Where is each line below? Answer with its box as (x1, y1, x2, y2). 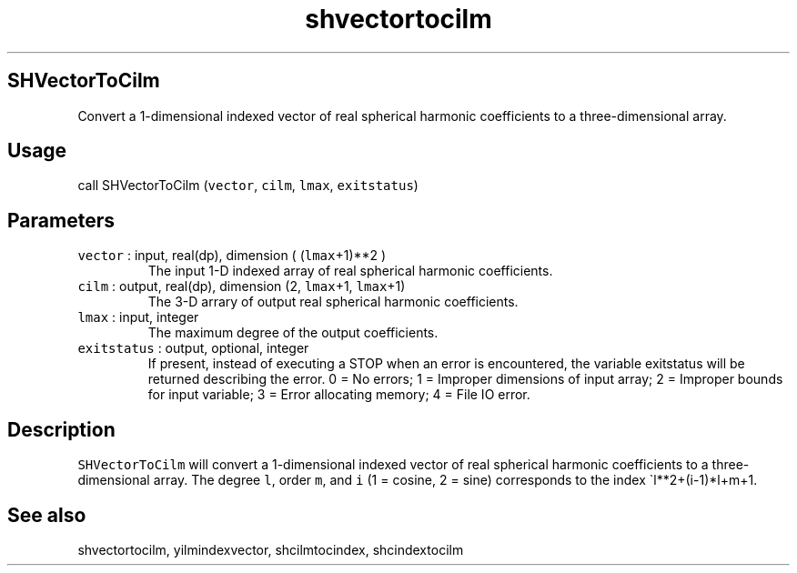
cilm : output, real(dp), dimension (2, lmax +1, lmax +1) (77, 278, 406, 295)
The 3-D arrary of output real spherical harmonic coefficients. (147, 294, 519, 310)
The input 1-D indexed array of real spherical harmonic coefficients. (147, 263, 553, 279)
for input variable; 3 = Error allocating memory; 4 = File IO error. (147, 387, 530, 403)
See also (7, 503, 86, 527)
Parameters (7, 208, 115, 232)
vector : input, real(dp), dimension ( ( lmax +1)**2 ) (77, 247, 387, 264)
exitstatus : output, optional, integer (77, 340, 309, 357)
